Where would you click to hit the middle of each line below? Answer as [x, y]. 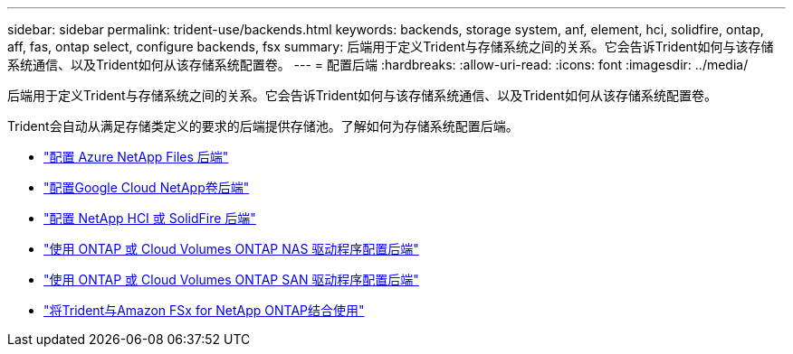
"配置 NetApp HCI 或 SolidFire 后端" [150, 218]
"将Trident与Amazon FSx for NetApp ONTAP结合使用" [204, 310]
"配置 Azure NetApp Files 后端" [136, 157]
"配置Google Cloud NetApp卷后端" [147, 187]
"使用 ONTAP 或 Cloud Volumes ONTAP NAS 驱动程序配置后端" [231, 249]
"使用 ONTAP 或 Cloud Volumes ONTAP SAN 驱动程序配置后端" [231, 279]
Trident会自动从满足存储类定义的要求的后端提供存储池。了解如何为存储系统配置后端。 [263, 126]
